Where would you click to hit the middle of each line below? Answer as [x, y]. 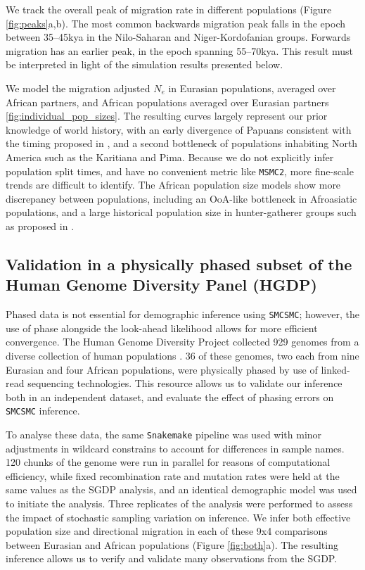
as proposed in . [40, 226]
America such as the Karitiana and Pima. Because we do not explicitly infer [170, 157]
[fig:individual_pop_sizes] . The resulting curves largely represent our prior [167, 116]
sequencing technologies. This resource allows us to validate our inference [185, 383]
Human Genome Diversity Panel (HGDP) [161, 285]
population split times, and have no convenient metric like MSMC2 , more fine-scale [180, 171]
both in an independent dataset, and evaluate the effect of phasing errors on [170, 397]
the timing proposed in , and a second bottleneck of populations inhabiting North [182, 143]
